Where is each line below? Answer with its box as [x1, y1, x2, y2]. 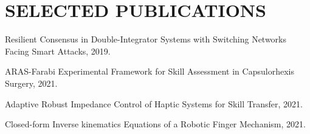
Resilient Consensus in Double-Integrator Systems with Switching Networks [5, 33, 287, 45]
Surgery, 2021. [5, 76, 58, 89]
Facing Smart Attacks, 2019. [5, 44, 111, 57]
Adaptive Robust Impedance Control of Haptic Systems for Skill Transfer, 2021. [5, 97, 303, 110]
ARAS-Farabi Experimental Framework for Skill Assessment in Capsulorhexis [5, 65, 294, 78]
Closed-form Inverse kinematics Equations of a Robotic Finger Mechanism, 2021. [5, 118, 306, 130]
